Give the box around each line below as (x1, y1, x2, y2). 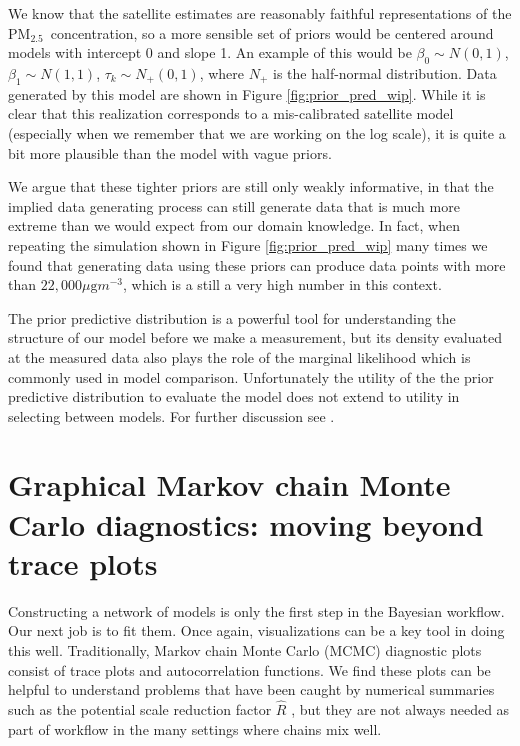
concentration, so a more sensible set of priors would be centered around (50, 22, 494, 43)
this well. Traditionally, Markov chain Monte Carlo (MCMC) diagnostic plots (8, 639, 482, 660)
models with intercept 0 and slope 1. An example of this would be (8, 42, 412, 63)
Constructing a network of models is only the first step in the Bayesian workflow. (8, 600, 505, 621)
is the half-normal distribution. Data (273, 62, 497, 83)
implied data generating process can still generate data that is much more (8, 195, 460, 216)
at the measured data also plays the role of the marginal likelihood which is (8, 346, 471, 367)
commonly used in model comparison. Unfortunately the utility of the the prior (8, 366, 494, 387)
